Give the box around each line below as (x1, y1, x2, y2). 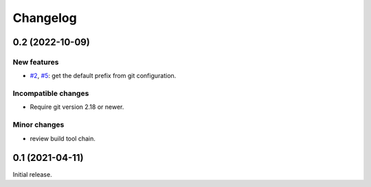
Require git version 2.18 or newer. (30, 103, 124, 111)
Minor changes (12, 120, 65, 129)
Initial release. (12, 170, 52, 178)
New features (12, 57, 59, 66)
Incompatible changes (12, 89, 89, 99)
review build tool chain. (30, 134, 96, 142)
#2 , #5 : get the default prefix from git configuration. (30, 72, 177, 80)
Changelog (12, 10, 77, 25)
